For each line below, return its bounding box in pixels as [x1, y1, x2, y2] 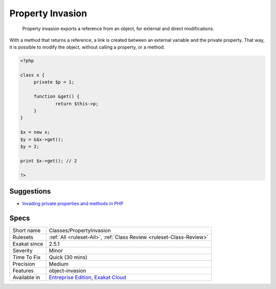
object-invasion [49, 267, 86, 274]
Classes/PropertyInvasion [49, 227, 111, 234]
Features [12, 267, 34, 274]
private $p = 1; [33, 79, 75, 85]
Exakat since [12, 240, 43, 247]
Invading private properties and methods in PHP [22, 201, 124, 207]
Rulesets [12, 233, 33, 240]
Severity [12, 247, 33, 254]
